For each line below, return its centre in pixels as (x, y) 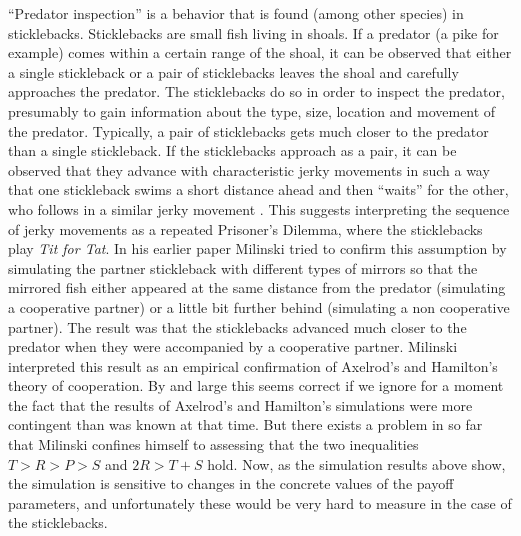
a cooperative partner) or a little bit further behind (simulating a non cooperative (259, 306)
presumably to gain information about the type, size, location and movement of (252, 110)
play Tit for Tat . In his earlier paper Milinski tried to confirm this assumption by (257, 248)
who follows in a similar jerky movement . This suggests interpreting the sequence (259, 208)
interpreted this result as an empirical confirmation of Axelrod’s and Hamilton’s (253, 365)
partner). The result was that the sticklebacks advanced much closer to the (237, 326)
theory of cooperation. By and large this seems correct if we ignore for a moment (256, 385)
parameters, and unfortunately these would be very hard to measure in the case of (260, 502)
